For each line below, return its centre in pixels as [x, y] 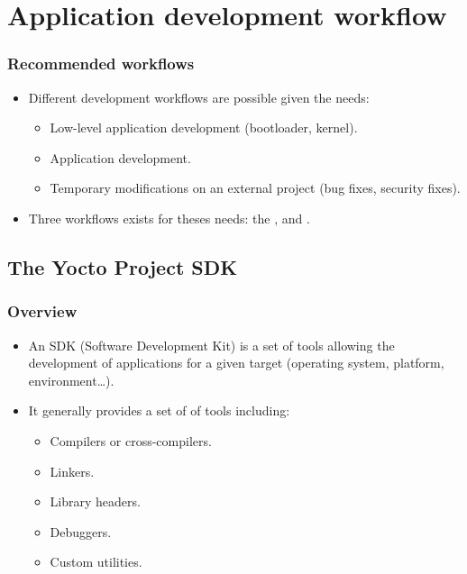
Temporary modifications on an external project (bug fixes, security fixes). [255, 188]
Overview [42, 311]
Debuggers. [81, 531]
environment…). [71, 380]
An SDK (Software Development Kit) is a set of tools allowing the [211, 345]
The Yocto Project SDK [123, 266]
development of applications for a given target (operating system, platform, [236, 363]
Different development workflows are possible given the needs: [199, 97]
